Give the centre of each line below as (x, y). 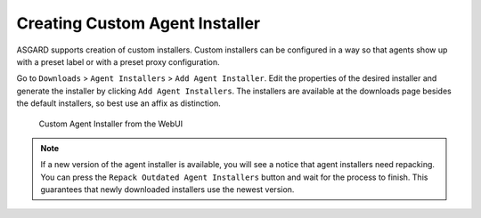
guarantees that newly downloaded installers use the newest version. (167, 190)
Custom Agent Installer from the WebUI (110, 124)
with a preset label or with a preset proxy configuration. (118, 61)
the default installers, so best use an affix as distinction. (119, 103)
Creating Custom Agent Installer (139, 23)
